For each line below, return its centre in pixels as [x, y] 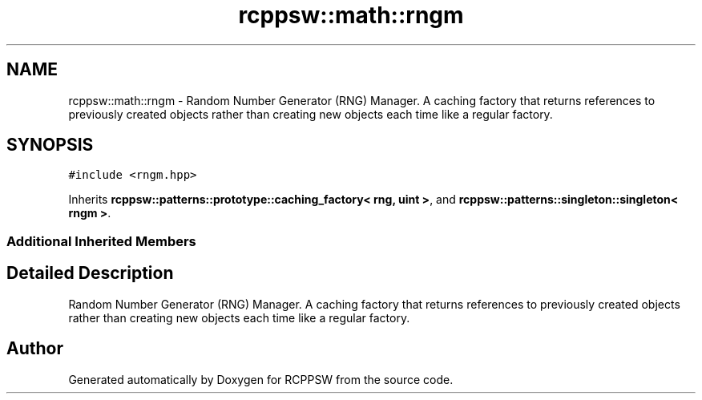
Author [35, 349]
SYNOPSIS [50, 145]
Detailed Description [90, 273]
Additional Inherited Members [101, 241]
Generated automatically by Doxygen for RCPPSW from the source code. [261, 379]
